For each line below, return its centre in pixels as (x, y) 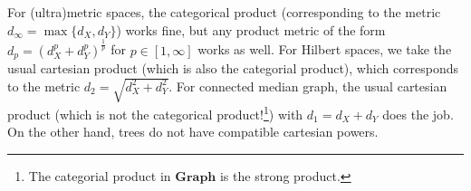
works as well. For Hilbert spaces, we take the (325, 49)
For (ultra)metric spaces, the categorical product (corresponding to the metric (224, 12)
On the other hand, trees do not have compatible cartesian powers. (193, 132)
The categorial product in (100, 175)
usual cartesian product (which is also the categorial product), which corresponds (233, 68)
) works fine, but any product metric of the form (251, 29)
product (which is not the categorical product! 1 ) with (155, 113)
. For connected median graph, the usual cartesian (308, 86)
